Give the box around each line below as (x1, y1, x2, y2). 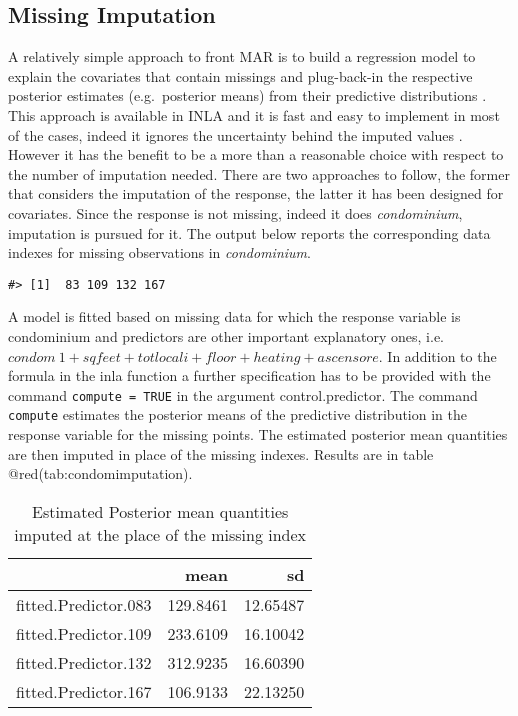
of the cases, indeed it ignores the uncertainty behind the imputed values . (8, 124, 463, 145)
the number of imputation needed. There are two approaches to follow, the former (8, 163, 510, 184)
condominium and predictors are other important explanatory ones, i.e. (8, 325, 444, 346)
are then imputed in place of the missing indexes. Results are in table (8, 443, 434, 464)
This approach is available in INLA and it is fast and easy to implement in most (8, 104, 500, 125)
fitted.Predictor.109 (16, 621, 152, 645)
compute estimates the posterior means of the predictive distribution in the (8, 404, 467, 425)
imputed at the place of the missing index (14, 522, 307, 546)
